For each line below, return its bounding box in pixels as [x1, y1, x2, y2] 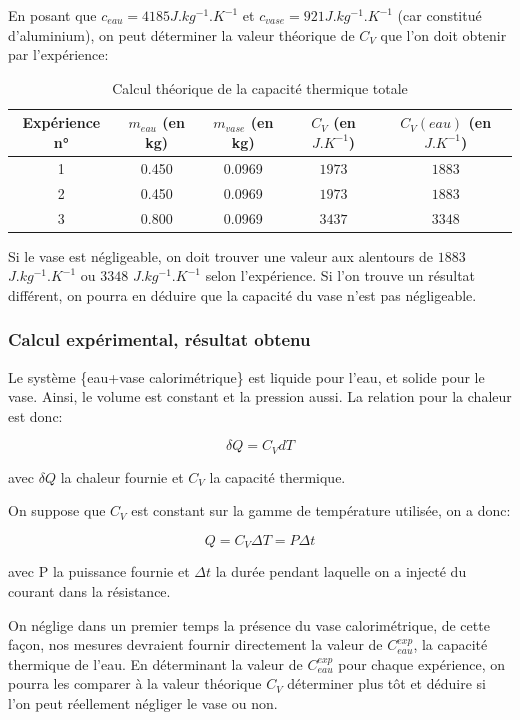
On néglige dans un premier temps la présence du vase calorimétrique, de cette [8, 614, 490, 635]
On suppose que [8, 500, 106, 521]
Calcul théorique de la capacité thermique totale [112, 77, 408, 98]
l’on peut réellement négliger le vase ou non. [8, 693, 278, 714]
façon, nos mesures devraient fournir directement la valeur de [8, 634, 383, 655]
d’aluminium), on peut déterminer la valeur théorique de [8, 24, 355, 45]
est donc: [8, 405, 63, 426]
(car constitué [397, 5, 482, 25]
